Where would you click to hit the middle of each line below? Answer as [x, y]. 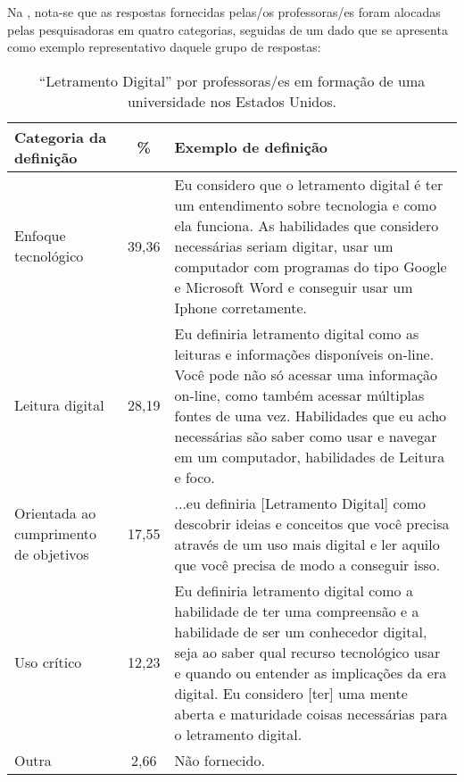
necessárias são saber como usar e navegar [306, 436]
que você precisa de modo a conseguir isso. [307, 564]
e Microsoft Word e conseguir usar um [294, 287]
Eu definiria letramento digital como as [297, 333]
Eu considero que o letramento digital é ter [309, 184]
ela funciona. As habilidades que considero [307, 225]
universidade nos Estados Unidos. [232, 101]
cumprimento [56, 534]
